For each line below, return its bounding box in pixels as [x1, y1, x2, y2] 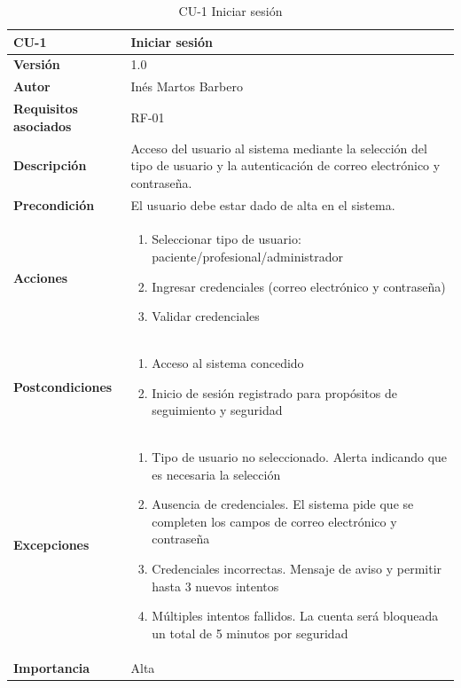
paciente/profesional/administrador [152, 247, 344, 266]
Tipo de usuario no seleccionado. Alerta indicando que [152, 448, 448, 466]
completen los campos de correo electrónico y [152, 512, 397, 530]
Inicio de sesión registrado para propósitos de [152, 383, 397, 402]
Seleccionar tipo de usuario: [152, 230, 301, 248]
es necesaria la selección [152, 465, 281, 483]
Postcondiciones [13, 377, 113, 395]
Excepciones [13, 536, 90, 554]
